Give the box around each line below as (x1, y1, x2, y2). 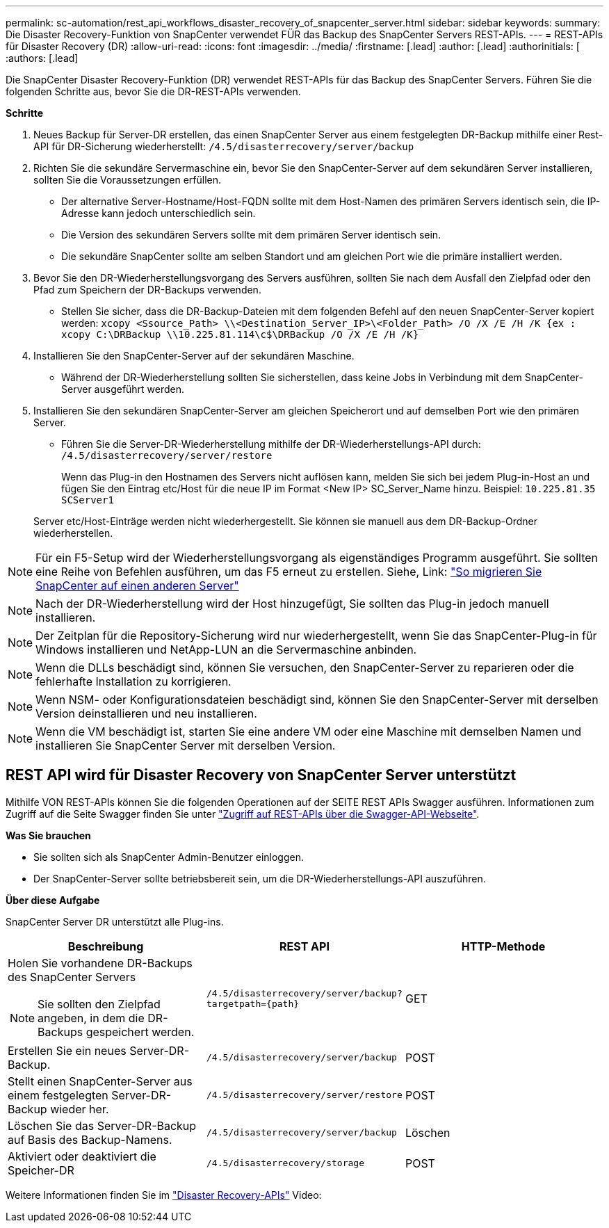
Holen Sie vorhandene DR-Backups (8, 955, 193, 970)
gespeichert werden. (86, 1024, 195, 1039)
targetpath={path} (206, 998, 300, 1009)
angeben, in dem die (38, 1010, 145, 1025)
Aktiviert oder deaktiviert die (8, 1149, 156, 1163)
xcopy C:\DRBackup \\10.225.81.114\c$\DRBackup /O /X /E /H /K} (61, 329, 419, 340)
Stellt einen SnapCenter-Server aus (8, 1074, 193, 1088)
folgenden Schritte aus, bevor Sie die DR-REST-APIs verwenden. (6, 86, 301, 97)
